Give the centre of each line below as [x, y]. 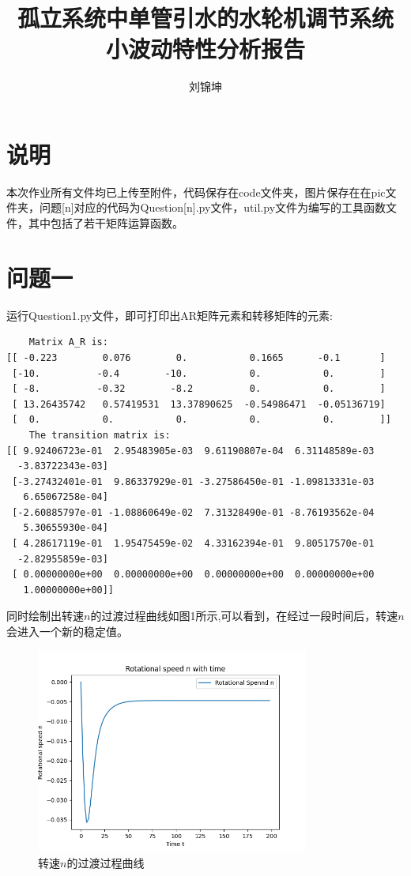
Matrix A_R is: [68, 342]
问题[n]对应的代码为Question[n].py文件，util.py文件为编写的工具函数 [213, 207]
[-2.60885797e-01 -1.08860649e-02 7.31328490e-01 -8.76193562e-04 [193, 512]
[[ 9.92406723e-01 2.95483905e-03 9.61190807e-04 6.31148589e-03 [190, 451]
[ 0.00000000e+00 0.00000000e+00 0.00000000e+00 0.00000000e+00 [193, 575]
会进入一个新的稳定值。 [67, 632]
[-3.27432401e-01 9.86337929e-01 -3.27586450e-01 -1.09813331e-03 [193, 481]
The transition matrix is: [100, 435]
